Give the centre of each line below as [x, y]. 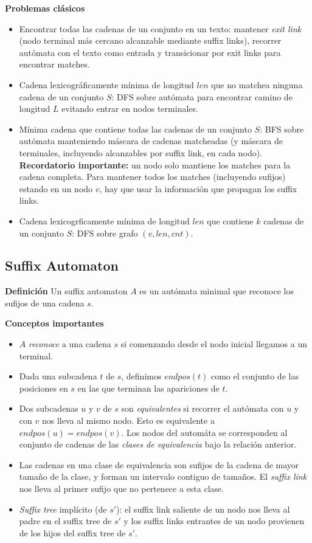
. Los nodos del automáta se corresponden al [204, 432]
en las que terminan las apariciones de [148, 388]
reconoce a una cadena [70, 344]
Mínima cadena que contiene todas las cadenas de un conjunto [135, 129]
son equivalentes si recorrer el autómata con [203, 408]
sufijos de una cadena [45, 303]
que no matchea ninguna [257, 84]
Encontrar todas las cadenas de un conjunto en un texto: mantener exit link [160, 28]
